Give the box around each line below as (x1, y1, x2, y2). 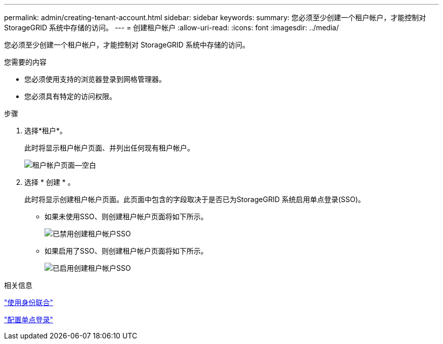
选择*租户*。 (24, 126, 67, 135)
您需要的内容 (4, 58, 47, 66)
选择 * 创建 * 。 (24, 178, 75, 186)
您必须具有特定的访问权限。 (24, 92, 116, 101)
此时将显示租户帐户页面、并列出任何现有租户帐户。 (24, 143, 194, 152)
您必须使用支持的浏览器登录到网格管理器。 (24, 75, 166, 83)
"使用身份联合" (4, 298, 54, 307)
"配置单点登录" (4, 315, 54, 324)
